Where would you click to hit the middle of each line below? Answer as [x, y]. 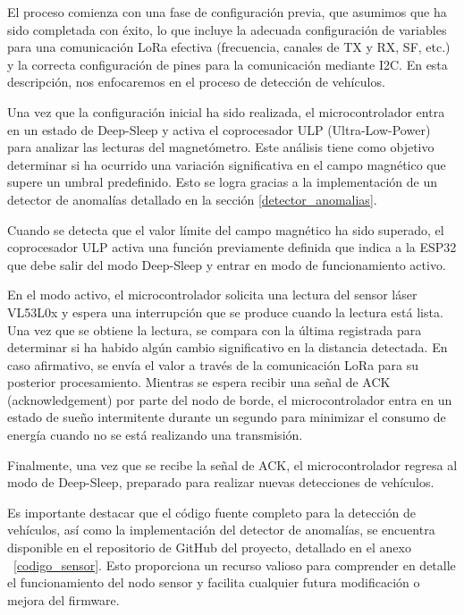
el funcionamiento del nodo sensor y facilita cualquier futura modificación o [214, 582]
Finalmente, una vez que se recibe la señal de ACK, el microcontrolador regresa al [232, 464]
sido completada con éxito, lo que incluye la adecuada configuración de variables [227, 29]
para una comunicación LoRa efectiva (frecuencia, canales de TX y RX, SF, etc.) [229, 47]
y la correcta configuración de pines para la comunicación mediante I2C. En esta [228, 64]
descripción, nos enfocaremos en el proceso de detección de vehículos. [196, 82]
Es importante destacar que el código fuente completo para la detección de [211, 512]
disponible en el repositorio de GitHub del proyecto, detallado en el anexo [209, 548]
